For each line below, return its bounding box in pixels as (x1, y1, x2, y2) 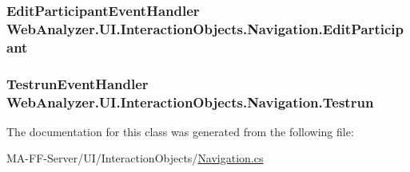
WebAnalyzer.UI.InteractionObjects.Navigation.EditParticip (6, 18, 404, 38)
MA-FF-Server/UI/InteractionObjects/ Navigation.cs (6, 150, 264, 166)
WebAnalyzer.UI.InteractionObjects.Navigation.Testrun (6, 92, 374, 111)
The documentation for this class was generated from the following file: (6, 123, 354, 139)
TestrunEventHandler (6, 73, 149, 93)
